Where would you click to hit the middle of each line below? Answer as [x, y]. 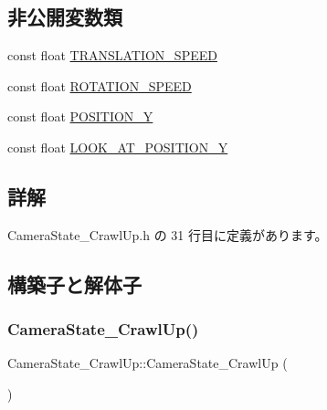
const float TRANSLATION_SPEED [112, 55]
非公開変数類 [65, 17]
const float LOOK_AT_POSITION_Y [118, 147]
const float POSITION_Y [80, 116]
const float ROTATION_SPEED [100, 85]
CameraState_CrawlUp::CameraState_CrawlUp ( [148, 363]
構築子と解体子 [74, 284]
